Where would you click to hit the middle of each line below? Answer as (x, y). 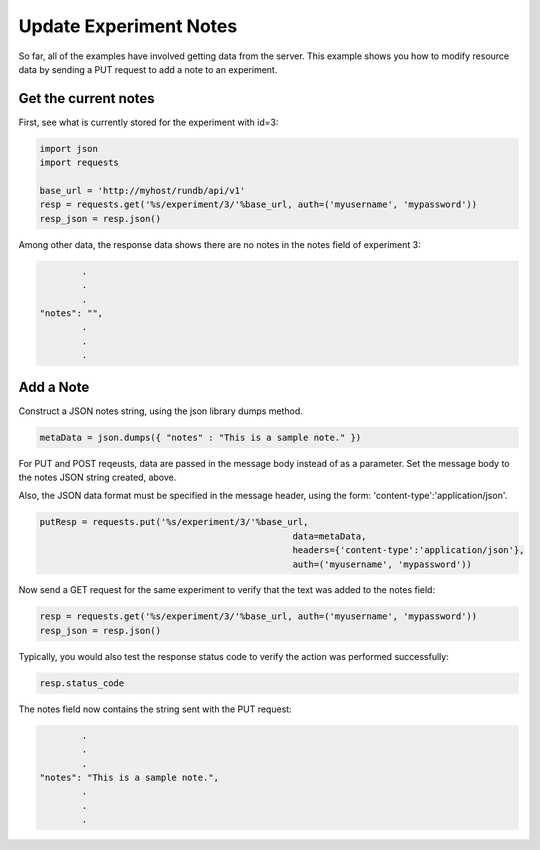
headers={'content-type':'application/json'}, (408, 550)
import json (69, 148)
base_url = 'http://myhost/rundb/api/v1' (142, 190)
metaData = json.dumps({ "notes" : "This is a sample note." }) (200, 437)
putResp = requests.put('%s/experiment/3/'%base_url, (174, 522)
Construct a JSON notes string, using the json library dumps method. (161, 411)
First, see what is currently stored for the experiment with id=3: (148, 122)
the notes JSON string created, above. (97, 477)
